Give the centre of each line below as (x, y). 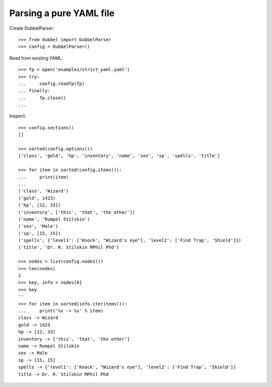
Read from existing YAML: (36, 58)
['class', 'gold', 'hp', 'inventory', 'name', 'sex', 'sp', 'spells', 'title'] (119, 156)
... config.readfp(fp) (52, 84)
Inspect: (18, 116)
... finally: (34, 91)
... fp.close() (42, 98)
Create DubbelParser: (32, 28)
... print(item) (44, 177)
